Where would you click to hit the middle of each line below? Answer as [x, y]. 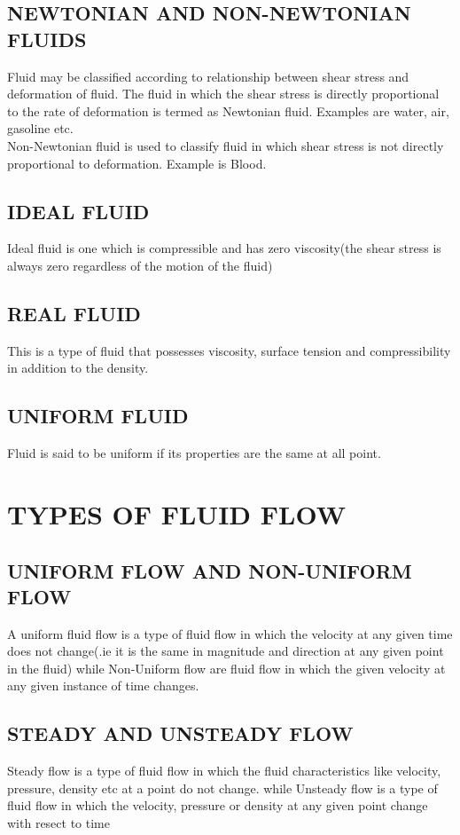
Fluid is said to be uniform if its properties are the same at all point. [194, 453]
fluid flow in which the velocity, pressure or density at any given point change [218, 805]
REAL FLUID [74, 313]
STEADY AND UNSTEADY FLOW [180, 733]
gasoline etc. [40, 128]
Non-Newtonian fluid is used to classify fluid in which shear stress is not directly [226, 145]
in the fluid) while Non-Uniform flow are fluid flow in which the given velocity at [226, 668]
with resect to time [58, 823]
